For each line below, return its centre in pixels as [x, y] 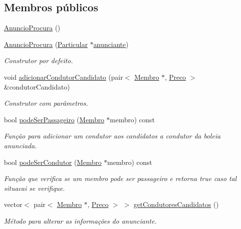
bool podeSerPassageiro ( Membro [54, 119]
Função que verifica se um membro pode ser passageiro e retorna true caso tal [120, 178]
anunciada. [20, 145]
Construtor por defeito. [38, 60]
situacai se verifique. [35, 188]
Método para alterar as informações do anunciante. [80, 220]
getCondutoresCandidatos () [176, 204]
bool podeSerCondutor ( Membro [53, 162]
